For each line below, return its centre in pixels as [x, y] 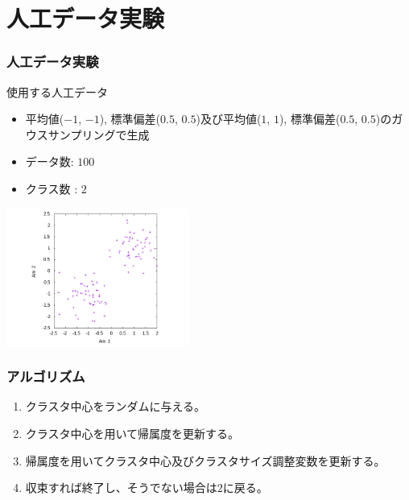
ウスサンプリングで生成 [87, 134]
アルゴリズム [46, 376]
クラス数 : [52, 188]
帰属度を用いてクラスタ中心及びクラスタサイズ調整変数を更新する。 [205, 460]
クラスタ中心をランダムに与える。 [116, 406]
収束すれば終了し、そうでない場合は [121, 488]
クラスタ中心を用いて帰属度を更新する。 [132, 434]
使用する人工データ [57, 91]
